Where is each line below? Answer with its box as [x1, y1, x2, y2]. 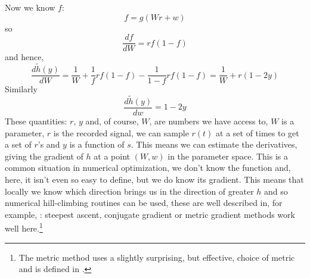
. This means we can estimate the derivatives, [131, 138, 297, 151]
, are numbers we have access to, [149, 115, 268, 127]
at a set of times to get [216, 126, 299, 139]
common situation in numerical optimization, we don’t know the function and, [5, 161, 291, 174]
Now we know [5, 1, 55, 13]
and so [264, 185, 288, 197]
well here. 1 [5, 220, 43, 234]
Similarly [5, 83, 38, 95]
